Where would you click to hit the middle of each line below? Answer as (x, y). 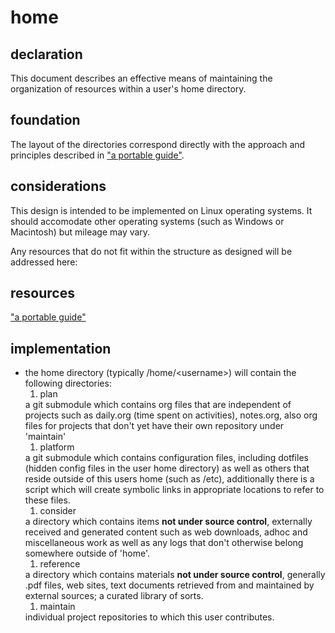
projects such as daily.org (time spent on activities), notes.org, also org (171, 415)
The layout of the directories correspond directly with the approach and (158, 144)
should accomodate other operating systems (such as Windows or (147, 221)
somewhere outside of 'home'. (87, 553)
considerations (58, 186)
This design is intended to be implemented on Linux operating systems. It (161, 210)
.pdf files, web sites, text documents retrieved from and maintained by (169, 585)
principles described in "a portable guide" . (97, 155)
